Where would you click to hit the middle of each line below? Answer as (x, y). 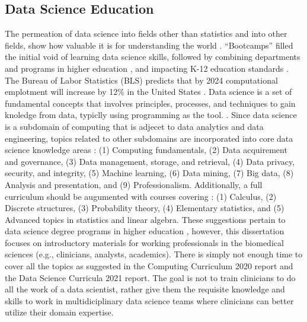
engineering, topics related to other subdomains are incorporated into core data (149, 138)
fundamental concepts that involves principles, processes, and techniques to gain (150, 103)
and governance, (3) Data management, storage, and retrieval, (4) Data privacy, (150, 161)
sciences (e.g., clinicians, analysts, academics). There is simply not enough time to (154, 254)
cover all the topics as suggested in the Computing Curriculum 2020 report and (149, 266)
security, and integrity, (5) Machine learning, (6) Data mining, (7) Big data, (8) (149, 173)
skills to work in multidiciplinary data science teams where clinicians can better (149, 300)
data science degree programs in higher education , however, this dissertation (145, 231)
